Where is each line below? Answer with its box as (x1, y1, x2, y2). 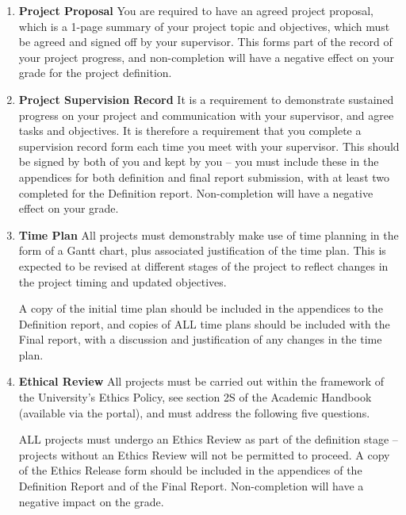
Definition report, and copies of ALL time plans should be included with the (18, 315, 390, 332)
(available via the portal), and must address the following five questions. (18, 404, 370, 421)
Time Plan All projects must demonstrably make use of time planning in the (18, 226, 399, 243)
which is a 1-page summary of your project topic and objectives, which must (18, 17, 390, 34)
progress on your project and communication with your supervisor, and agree (18, 106, 394, 123)
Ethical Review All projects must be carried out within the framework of (18, 373, 385, 390)
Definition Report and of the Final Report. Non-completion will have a (18, 478, 364, 494)
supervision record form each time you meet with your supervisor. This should (18, 137, 400, 154)
